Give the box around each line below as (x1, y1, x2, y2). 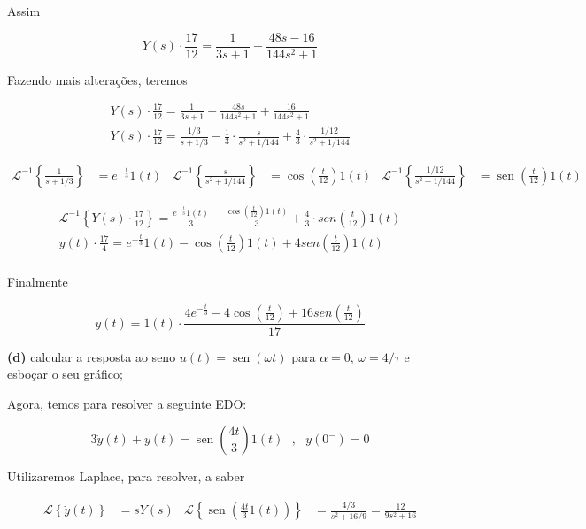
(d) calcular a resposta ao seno (7, 347, 176, 365)
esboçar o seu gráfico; (7, 364, 123, 383)
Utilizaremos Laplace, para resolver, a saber (7, 467, 245, 486)
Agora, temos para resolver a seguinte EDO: (7, 394, 247, 412)
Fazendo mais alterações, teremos (7, 70, 188, 88)
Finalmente (7, 272, 68, 290)
